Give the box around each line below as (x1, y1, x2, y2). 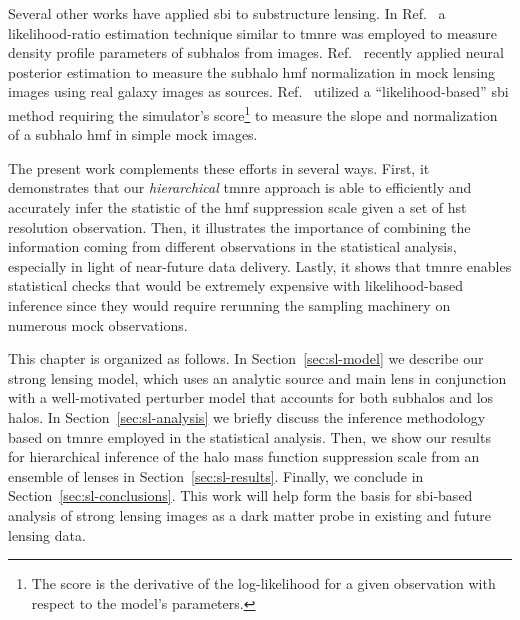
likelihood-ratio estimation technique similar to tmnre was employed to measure (8, 22, 497, 43)
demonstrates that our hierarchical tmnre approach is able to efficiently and (8, 177, 472, 198)
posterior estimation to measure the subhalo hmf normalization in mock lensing (8, 61, 496, 82)
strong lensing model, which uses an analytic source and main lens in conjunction (8, 367, 507, 388)
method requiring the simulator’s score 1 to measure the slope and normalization (8, 101, 498, 125)
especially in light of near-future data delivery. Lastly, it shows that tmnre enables (8, 255, 512, 276)
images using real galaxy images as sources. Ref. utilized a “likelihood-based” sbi (8, 81, 509, 102)
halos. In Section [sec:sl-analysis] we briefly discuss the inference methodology (8, 406, 486, 427)
